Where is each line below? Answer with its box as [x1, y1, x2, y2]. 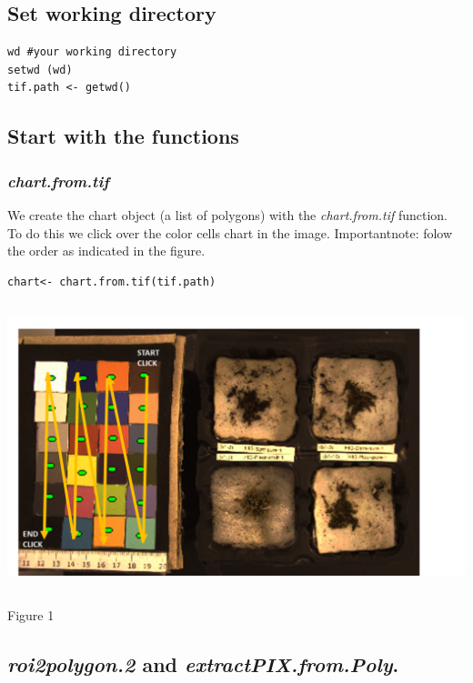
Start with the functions [7, 122, 239, 150]
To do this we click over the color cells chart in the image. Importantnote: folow [7, 223, 453, 242]
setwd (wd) [7, 63, 73, 76]
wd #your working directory [7, 45, 177, 59]
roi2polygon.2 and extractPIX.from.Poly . [7, 649, 399, 678]
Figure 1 [7, 605, 55, 624]
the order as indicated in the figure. [7, 241, 206, 260]
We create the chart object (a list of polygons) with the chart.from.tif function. [7, 205, 448, 224]
